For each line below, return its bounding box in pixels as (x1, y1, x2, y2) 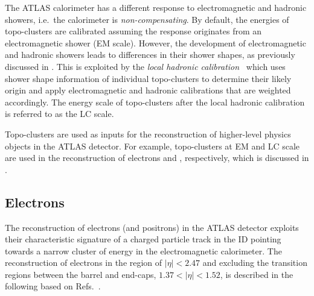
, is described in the (220, 268, 293, 280)
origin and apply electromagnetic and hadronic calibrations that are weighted (5, 84, 291, 96)
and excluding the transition (202, 256, 307, 269)
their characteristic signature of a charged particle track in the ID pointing (5, 233, 281, 245)
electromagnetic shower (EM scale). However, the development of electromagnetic (5, 36, 306, 49)
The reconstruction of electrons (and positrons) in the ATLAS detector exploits (5, 221, 299, 233)
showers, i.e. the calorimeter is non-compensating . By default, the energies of (5, 13, 289, 25)
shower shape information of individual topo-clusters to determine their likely (5, 72, 292, 84)
